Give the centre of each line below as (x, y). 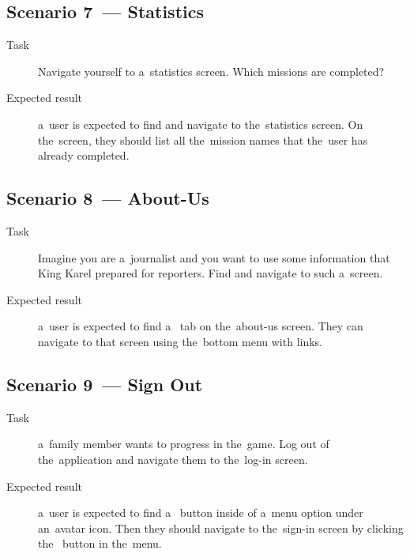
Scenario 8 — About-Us (108, 198)
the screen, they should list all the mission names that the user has (203, 139)
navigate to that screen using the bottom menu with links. (180, 341)
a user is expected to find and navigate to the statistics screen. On (201, 124)
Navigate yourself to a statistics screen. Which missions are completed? (211, 71)
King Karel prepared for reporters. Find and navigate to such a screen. (211, 273)
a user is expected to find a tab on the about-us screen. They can (201, 326)
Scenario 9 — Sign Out (105, 384)
